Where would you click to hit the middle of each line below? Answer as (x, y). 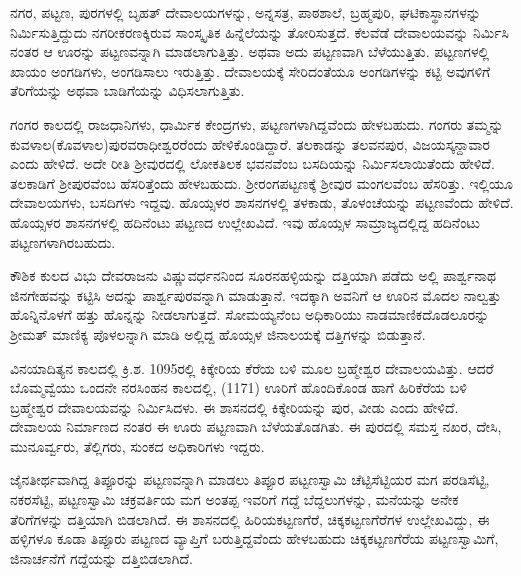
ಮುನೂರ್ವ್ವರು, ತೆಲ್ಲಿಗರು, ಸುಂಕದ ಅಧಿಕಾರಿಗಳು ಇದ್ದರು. (137, 445)
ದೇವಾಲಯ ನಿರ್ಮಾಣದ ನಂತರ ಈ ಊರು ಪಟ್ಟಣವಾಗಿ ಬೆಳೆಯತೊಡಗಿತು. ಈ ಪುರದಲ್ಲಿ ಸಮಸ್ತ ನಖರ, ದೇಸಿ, (256, 426)
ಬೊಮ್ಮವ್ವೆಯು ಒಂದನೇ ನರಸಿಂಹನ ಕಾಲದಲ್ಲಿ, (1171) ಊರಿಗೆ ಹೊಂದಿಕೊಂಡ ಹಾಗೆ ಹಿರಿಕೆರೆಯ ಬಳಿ (238, 387)
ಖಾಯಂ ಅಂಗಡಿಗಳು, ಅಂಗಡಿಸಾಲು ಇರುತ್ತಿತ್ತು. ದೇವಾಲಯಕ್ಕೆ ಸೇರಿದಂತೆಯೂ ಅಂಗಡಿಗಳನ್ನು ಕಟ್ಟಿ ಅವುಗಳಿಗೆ (250, 70)
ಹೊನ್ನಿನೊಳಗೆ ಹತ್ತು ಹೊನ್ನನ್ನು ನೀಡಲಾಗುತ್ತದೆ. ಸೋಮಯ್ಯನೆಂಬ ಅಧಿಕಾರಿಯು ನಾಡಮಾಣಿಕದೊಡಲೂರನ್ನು (250, 314)
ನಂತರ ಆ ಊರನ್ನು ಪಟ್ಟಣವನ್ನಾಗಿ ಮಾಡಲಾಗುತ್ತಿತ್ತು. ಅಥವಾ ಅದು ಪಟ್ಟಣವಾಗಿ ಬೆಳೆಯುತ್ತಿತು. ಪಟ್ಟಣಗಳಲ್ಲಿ (250, 51)
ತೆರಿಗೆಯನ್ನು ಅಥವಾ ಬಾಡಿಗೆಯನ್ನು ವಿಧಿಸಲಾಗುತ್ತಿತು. (127, 90)
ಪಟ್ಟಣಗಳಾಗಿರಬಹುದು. (63, 241)
